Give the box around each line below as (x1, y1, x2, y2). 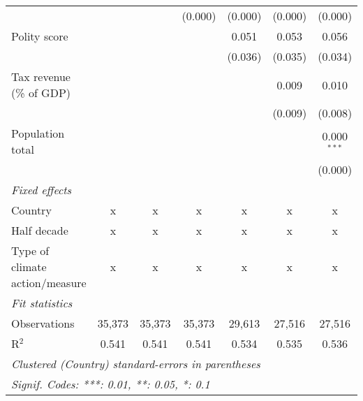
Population (11, 125, 65, 141)
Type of (11, 242, 50, 258)
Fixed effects (11, 182, 72, 198)
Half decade (11, 222, 68, 238)
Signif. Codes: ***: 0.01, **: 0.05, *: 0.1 (11, 376, 210, 392)
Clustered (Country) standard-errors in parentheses (11, 356, 260, 372)
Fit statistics (11, 295, 73, 311)
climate (11, 258, 47, 275)
